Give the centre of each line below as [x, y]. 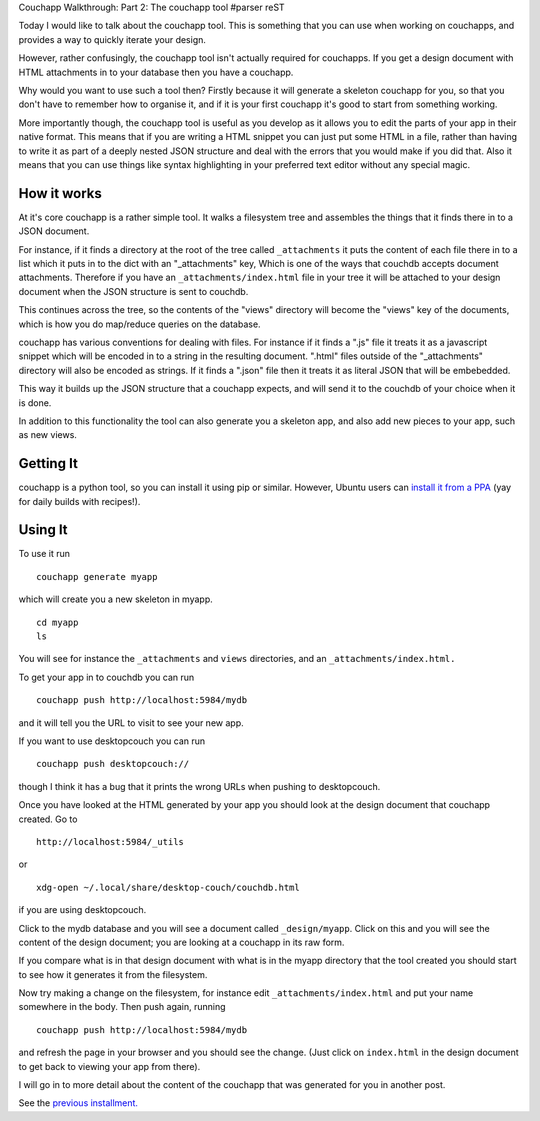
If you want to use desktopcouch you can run [112, 741]
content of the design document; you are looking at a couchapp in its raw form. [181, 942]
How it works [60, 193]
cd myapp [57, 622]
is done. [35, 402]
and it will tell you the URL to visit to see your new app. [131, 722]
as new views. [47, 435]
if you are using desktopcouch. [82, 910]
